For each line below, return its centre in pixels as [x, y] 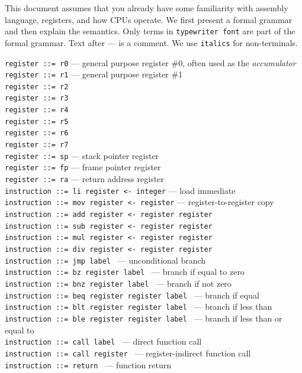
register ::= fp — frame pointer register [83, 167]
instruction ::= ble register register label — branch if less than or [144, 318]
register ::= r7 [37, 145]
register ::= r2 [37, 87]
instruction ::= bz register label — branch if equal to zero [125, 272]
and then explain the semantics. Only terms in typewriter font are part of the [150, 31]
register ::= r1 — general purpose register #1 [94, 74]
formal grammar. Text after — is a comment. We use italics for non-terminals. [151, 42]
